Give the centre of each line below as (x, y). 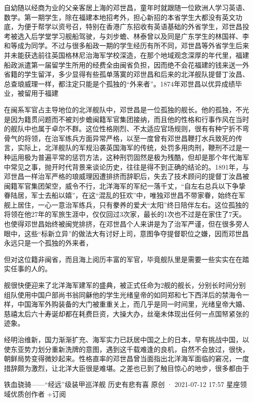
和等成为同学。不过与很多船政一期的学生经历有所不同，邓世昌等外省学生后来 (126, 45)
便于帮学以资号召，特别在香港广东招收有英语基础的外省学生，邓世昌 (133, 26)
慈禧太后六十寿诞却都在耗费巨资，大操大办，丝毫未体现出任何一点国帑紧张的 (126, 313)
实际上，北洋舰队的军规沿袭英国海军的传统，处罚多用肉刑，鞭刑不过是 (130, 148)
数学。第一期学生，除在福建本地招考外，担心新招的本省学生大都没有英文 (120, 17)
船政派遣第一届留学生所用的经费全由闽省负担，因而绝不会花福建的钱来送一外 (126, 64)
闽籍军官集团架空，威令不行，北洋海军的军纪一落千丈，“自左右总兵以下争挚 (125, 185)
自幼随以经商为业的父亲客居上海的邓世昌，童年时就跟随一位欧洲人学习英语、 (126, 7)
